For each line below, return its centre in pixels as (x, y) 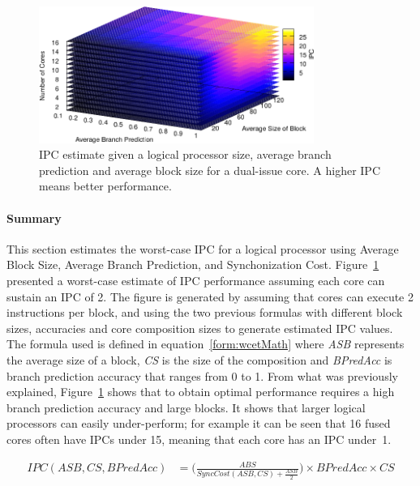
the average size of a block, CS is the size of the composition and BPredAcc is (199, 359)
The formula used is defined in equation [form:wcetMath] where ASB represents (206, 344)
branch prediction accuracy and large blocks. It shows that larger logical (186, 407)
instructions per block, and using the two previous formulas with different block (205, 312)
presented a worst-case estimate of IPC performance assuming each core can (196, 280)
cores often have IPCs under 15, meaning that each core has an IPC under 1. (199, 439)
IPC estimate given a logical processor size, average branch (185, 154)
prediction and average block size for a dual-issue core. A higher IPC (210, 170)
